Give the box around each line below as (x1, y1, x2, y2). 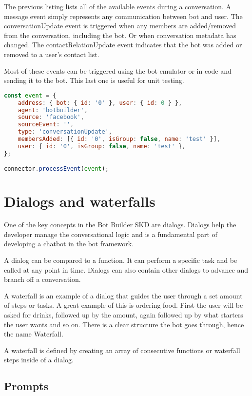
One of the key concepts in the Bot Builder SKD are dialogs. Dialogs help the (4, 219, 236, 230)
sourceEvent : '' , (18, 121, 74, 128)
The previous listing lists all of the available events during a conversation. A (4, 1, 232, 11)
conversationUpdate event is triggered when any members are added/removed (4, 20, 236, 31)
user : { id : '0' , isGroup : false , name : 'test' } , (18, 142, 186, 150)
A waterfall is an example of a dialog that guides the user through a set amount (4, 290, 243, 300)
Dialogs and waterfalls (4, 191, 155, 211)
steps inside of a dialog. (4, 355, 74, 365)
